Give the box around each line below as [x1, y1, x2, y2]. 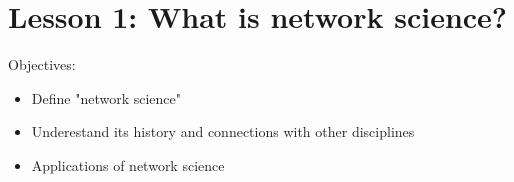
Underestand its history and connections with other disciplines [31, 121, 415, 142]
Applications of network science [31, 154, 225, 175]
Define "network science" [31, 87, 181, 108]
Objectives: [8, 53, 76, 74]
